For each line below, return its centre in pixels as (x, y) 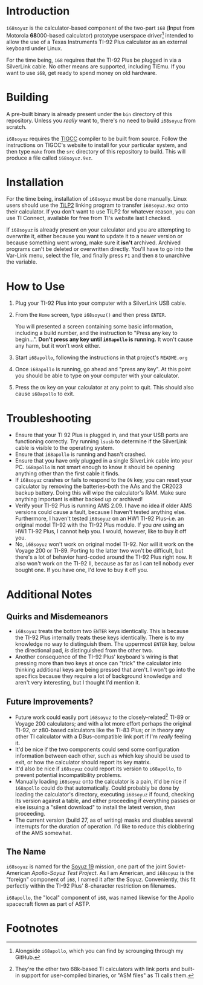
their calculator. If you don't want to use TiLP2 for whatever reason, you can (101, 212)
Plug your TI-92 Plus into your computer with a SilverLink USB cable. (101, 303)
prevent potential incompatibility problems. (68, 775)
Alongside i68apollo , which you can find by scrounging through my (99, 951)
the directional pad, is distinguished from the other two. (84, 651)
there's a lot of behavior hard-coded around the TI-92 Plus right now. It (103, 557)
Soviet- (177, 866)
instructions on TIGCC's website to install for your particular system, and (97, 145)
